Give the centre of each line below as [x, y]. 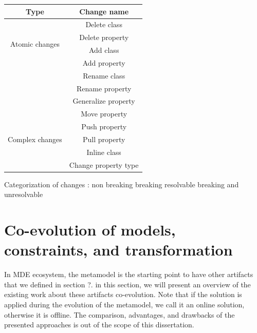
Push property [104, 126]
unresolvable [24, 194]
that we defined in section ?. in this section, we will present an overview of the [127, 284]
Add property [104, 62]
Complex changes [35, 139]
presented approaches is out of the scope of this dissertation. [99, 325]
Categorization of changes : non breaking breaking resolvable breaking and [122, 184]
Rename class [104, 75]
